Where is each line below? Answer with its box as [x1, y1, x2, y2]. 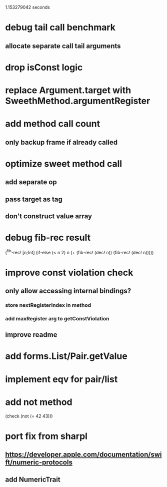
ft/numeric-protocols [5, 458, 72, 467]
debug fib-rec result [5, 232, 91, 243]
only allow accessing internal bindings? [5, 287, 131, 295]
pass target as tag [5, 195, 62, 203]
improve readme [5, 330, 57, 339]
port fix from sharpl [5, 430, 87, 442]
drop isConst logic [5, 62, 83, 73]
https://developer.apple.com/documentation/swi [5, 450, 162, 459]
